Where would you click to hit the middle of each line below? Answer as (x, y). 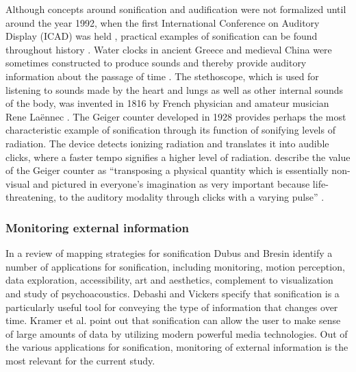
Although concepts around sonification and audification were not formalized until (176, 9)
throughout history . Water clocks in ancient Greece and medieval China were (169, 49)
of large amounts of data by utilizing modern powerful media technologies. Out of (177, 333)
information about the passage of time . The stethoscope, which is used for (162, 76)
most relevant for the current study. (80, 360)
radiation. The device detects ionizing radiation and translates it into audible (167, 143)
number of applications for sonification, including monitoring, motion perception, (175, 266)
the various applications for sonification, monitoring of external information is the (177, 347)
